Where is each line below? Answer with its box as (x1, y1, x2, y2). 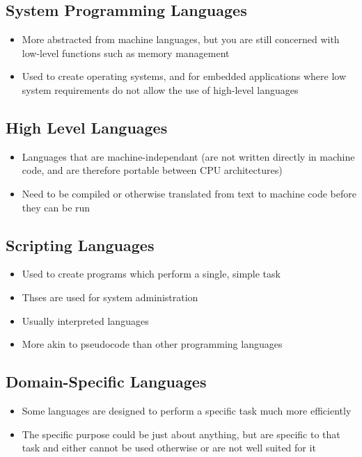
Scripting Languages (6, 234, 155, 255)
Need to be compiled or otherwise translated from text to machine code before (22, 186, 356, 200)
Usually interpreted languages (22, 313, 149, 328)
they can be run (22, 200, 90, 214)
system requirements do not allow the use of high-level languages (22, 82, 299, 97)
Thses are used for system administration (22, 289, 198, 304)
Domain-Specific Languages (6, 371, 207, 392)
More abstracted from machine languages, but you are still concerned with (22, 32, 340, 47)
